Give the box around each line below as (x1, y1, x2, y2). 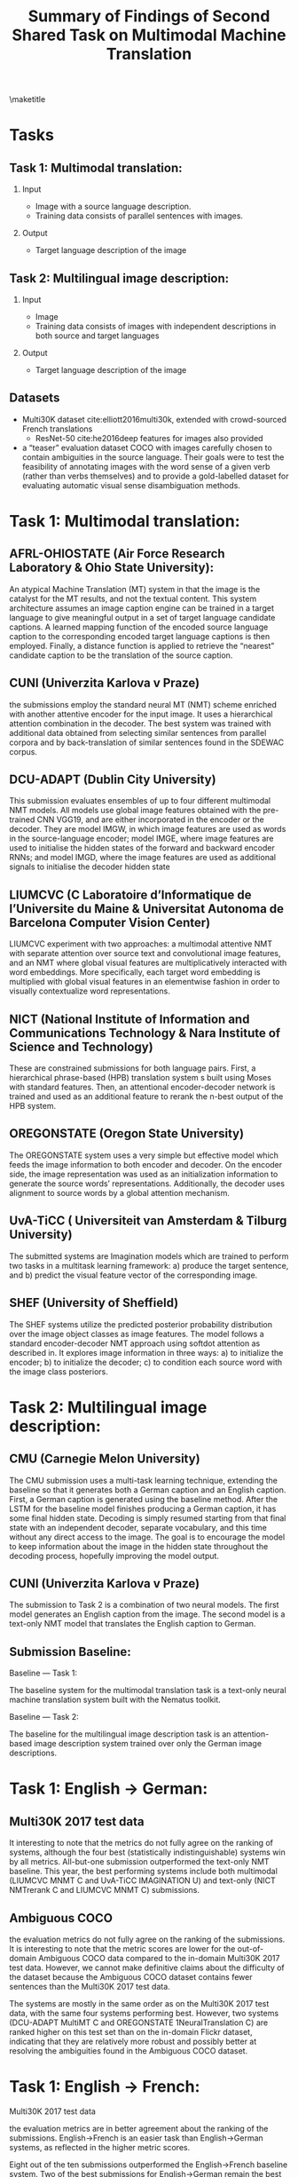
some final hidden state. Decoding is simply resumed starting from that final (9, 1512, 286, 1524)
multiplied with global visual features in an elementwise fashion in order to (9, 977, 280, 987)
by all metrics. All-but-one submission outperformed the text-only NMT (9, 1856, 270, 1867)
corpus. (9, 746, 38, 756)
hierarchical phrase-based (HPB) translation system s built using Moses (9, 1073, 272, 1083)
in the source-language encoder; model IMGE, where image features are (9, 833, 274, 844)
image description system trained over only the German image (34, 1738, 263, 1749)
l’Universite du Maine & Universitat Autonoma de (9, 901, 285, 916)
